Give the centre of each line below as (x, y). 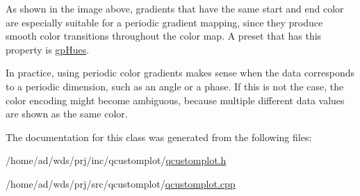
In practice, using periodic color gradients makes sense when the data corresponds (180, 73)
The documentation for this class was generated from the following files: (159, 137)
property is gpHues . (48, 49)
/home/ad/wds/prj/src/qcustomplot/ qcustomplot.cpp (121, 183)
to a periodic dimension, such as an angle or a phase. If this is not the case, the (175, 86)
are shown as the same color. (67, 114)
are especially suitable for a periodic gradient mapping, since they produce (164, 22)
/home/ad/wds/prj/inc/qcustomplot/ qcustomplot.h (116, 160)
